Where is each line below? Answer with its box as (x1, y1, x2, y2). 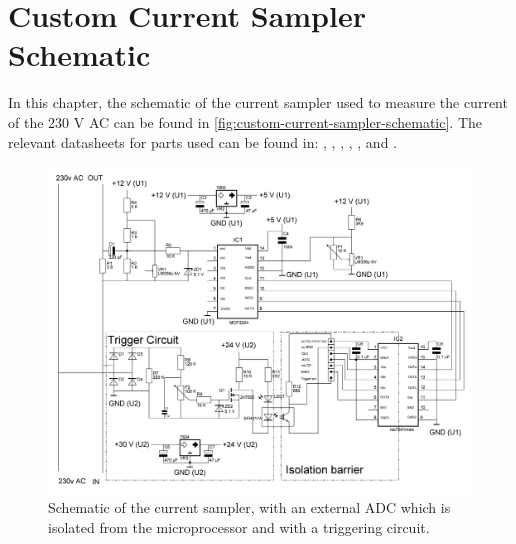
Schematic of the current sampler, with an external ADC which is (48, 497, 451, 518)
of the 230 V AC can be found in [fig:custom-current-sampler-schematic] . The (8, 111, 482, 132)
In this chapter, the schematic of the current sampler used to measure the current (8, 92, 508, 113)
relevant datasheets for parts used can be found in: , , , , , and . (8, 131, 397, 152)
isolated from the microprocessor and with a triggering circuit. (48, 516, 430, 537)
